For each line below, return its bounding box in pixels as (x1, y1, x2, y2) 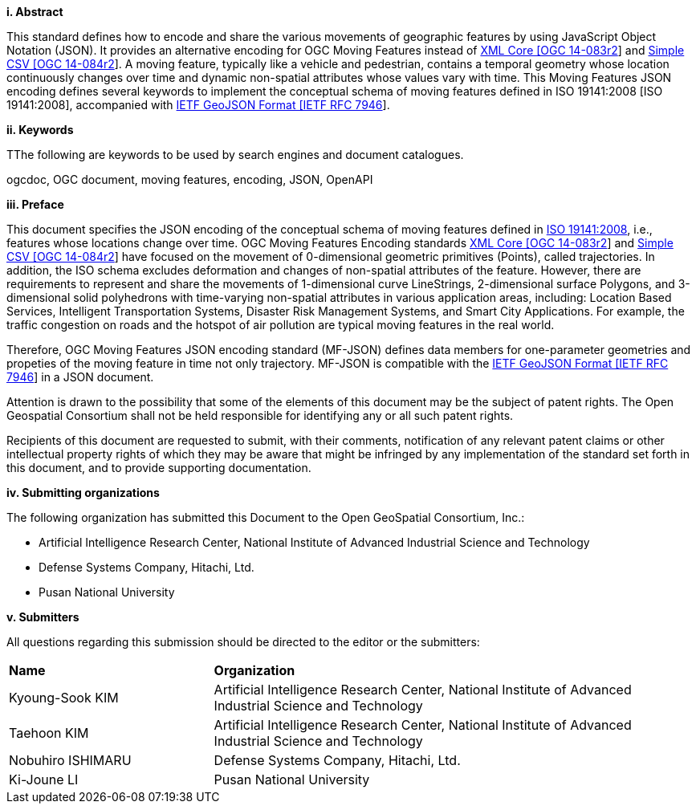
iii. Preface (6, 197, 64, 211)
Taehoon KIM (9, 725, 89, 741)
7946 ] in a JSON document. (6, 370, 154, 384)
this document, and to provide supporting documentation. (6, 461, 311, 474)
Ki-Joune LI (9, 771, 79, 788)
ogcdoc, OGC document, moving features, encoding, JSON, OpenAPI (6, 173, 373, 186)
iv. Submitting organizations (6, 486, 160, 499)
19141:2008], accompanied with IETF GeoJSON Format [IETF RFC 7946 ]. (6, 98, 390, 112)
